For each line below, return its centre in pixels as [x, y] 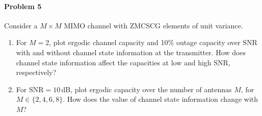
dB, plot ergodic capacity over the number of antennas [147, 89]
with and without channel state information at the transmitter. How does [131, 52]
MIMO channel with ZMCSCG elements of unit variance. [153, 25]
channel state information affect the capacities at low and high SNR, [123, 62]
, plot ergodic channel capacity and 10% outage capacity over [145, 42]
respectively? [36, 72]
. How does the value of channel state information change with [161, 99]
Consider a [21, 25]
